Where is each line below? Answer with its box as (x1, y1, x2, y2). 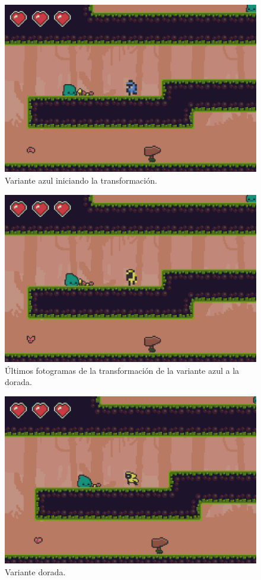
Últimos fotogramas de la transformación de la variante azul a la (5, 364, 240, 376)
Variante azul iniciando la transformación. (5, 174, 157, 186)
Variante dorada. (5, 565, 66, 578)
